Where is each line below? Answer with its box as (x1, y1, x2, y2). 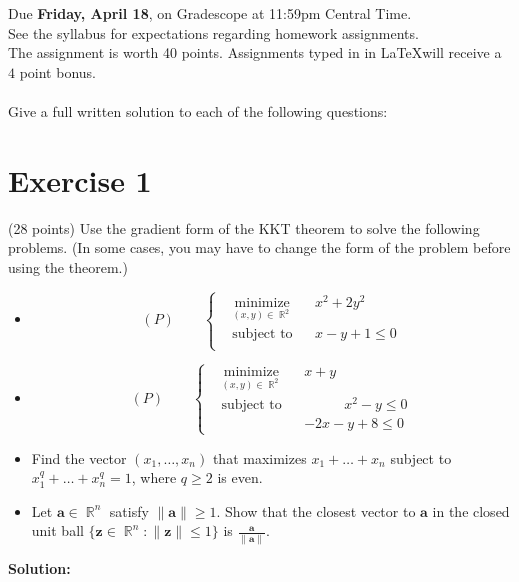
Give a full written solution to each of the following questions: (8, 100, 388, 121)
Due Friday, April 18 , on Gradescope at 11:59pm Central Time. (8, 3, 412, 23)
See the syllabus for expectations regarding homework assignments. (8, 22, 419, 43)
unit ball (31, 520, 84, 541)
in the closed (432, 500, 510, 521)
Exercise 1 (8, 159, 152, 200)
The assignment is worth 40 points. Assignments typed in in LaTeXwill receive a (8, 42, 502, 63)
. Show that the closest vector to (216, 500, 416, 521)
